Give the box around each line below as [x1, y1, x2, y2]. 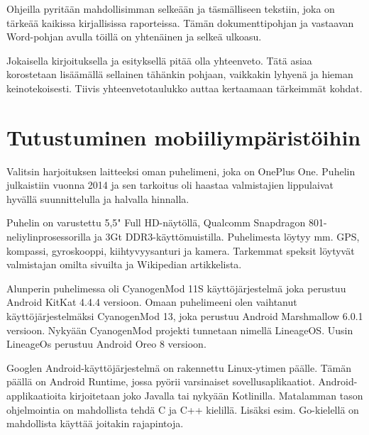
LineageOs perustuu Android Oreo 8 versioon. [6, 336, 206, 351]
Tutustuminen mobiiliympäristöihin [6, 122, 361, 151]
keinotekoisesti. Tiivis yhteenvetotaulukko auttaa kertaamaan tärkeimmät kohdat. [6, 80, 363, 95]
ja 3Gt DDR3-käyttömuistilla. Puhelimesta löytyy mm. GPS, [94, 229, 360, 244]
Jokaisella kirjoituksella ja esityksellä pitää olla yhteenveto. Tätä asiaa [6, 53, 312, 67]
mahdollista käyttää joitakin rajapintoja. [6, 416, 184, 431]
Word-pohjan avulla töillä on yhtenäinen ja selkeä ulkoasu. [6, 29, 262, 44]
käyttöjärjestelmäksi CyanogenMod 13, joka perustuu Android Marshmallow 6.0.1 [6, 309, 363, 324]
